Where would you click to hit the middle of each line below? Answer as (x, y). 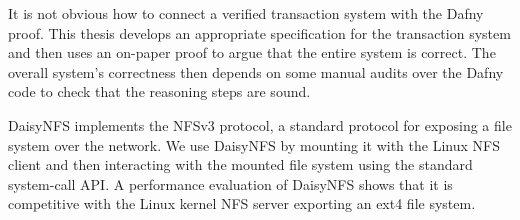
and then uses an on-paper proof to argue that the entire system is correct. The (252, 52)
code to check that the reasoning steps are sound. (159, 91)
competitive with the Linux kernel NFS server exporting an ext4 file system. (242, 203)
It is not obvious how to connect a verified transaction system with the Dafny (246, 13)
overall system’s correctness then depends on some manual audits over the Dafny (256, 71)
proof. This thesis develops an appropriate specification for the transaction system (259, 32)
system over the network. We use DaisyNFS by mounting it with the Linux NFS (254, 144)
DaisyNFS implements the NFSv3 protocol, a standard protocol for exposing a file (260, 124)
